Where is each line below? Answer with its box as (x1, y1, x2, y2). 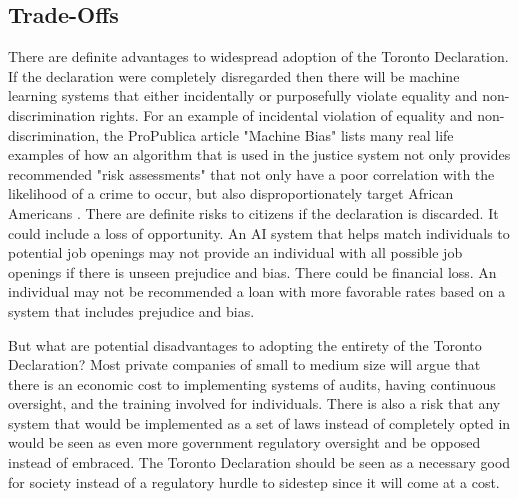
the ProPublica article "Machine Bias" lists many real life (103, 124, 454, 145)
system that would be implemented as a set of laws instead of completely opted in (8, 412, 511, 433)
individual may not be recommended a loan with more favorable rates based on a (8, 281, 506, 302)
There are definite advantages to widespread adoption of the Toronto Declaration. (8, 46, 509, 67)
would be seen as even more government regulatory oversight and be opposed (8, 432, 481, 453)
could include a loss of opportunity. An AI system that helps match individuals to (8, 222, 510, 243)
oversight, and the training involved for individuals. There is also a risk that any (8, 393, 501, 414)
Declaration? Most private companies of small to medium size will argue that (8, 354, 481, 375)
